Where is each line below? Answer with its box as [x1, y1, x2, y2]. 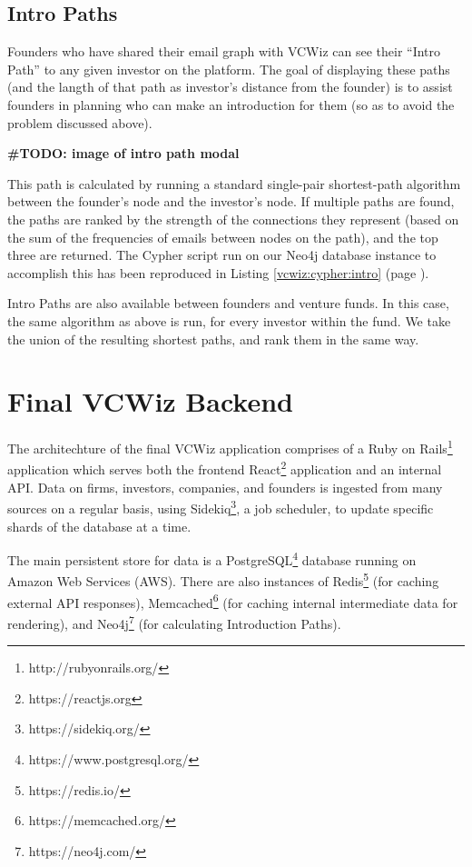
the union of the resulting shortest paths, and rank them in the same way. [7, 329, 419, 348]
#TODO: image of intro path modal [7, 144, 240, 163]
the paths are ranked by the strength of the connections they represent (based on [7, 209, 459, 228]
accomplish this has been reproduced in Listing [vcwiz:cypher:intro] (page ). [7, 263, 429, 282]
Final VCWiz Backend [7, 383, 293, 420]
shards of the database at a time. [7, 516, 192, 535]
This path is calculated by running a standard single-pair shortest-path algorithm [7, 174, 461, 193]
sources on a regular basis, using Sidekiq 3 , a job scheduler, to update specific [7, 496, 434, 517]
